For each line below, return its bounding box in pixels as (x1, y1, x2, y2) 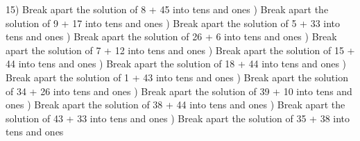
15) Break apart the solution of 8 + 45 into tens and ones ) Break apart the (6, 2, 329, 16)
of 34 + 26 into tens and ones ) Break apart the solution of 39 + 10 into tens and (6, 83, 352, 98)
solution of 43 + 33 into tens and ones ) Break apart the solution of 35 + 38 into (6, 110, 350, 125)
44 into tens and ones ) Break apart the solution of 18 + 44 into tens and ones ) (6, 56, 347, 71)
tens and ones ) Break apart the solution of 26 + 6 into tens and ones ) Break (6, 29, 337, 44)
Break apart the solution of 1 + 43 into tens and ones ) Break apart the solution (6, 69, 348, 84)
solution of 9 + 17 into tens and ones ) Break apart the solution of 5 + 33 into (6, 15, 341, 30)
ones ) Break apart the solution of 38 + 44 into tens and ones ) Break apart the (6, 97, 345, 112)
